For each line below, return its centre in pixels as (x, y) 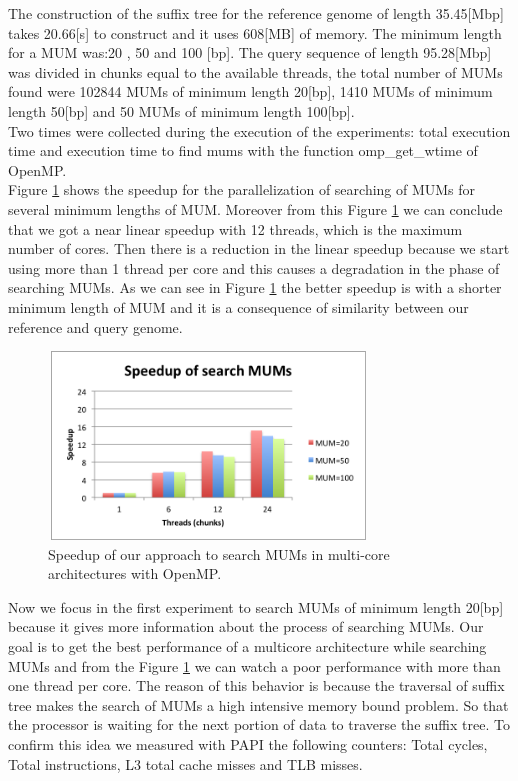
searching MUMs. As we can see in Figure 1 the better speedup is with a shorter (255, 287)
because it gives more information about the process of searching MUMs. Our (246, 626)
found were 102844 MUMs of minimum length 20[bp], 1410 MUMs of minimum (250, 91)
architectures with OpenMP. (135, 573)
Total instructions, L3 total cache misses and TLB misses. (185, 763)
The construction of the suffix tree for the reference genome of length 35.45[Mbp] (256, 13)
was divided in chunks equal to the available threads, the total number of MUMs (255, 71)
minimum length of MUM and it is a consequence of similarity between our (238, 306)
